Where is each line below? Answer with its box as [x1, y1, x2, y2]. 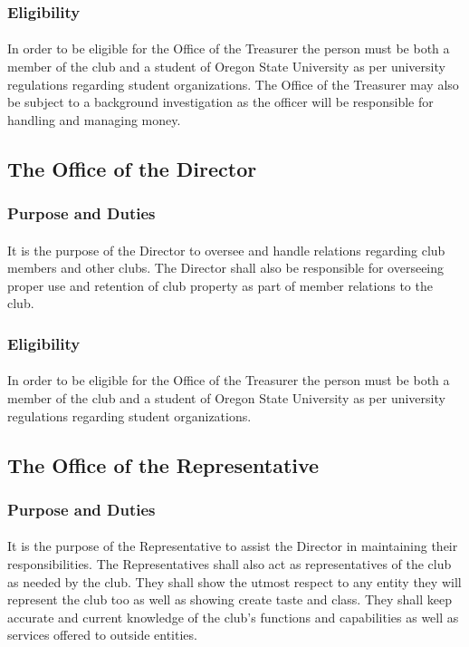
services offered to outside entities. [7, 625, 197, 644]
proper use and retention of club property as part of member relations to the [7, 275, 433, 295]
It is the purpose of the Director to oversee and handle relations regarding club [7, 240, 445, 259]
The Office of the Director [7, 154, 257, 182]
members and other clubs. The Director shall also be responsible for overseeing [7, 258, 445, 277]
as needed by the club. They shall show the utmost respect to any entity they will [7, 572, 462, 591]
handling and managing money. [7, 110, 181, 129]
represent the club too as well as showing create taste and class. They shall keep [7, 590, 453, 609]
